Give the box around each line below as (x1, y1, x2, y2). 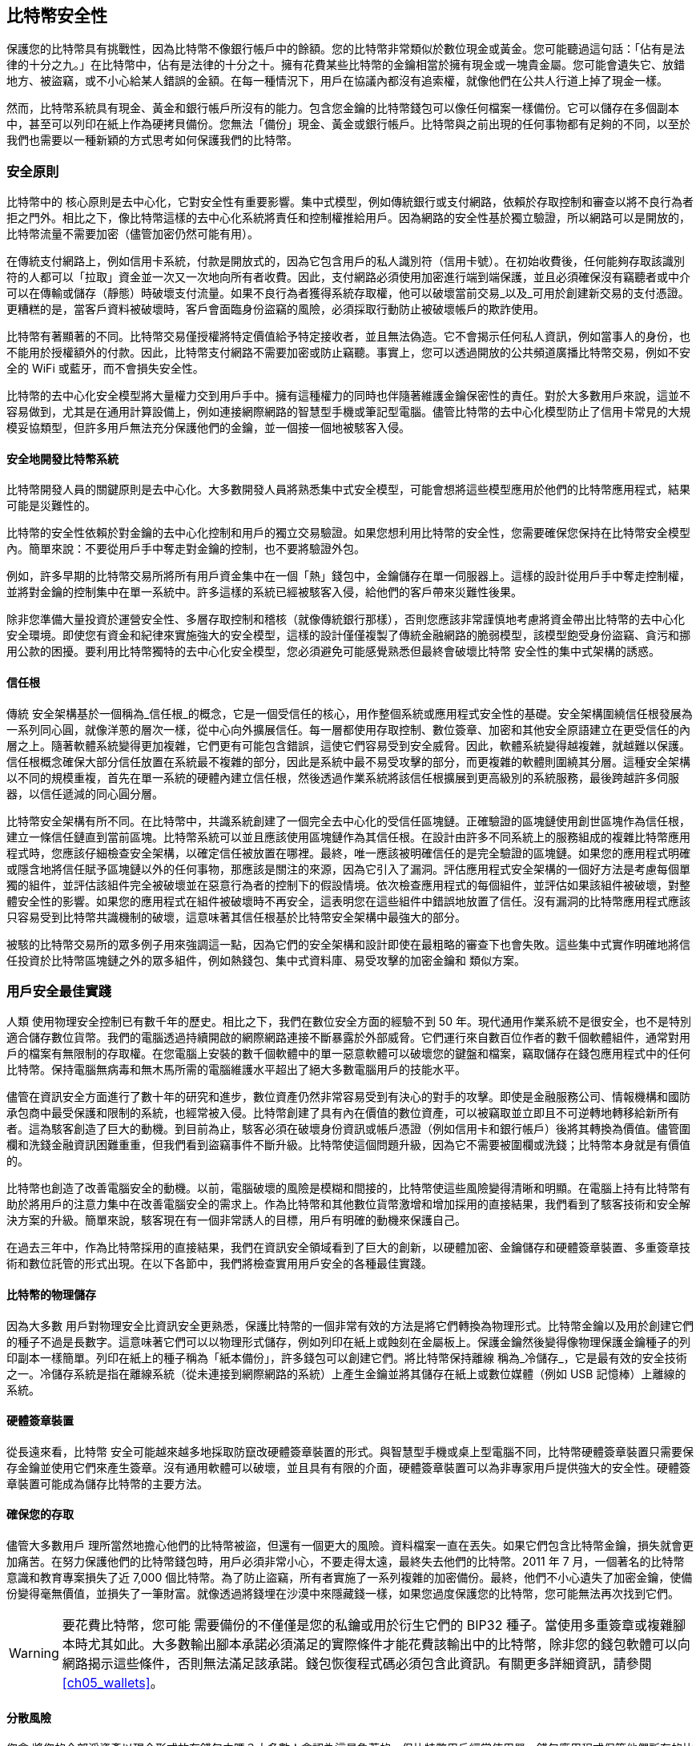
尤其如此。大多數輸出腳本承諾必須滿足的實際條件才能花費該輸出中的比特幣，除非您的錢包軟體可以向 (87, 1636, 690, 1653)
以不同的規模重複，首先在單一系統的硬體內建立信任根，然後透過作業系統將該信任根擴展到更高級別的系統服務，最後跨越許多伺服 (6, 770, 679, 784)
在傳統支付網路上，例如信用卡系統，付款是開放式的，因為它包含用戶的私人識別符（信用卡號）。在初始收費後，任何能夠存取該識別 (6, 254, 685, 268)
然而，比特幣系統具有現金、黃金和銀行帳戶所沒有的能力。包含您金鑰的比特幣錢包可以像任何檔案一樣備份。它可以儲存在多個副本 (6, 101, 679, 115)
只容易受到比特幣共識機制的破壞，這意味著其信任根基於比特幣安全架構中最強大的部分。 (6, 909, 466, 924)
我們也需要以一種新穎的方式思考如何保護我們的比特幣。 (6, 133, 298, 147)
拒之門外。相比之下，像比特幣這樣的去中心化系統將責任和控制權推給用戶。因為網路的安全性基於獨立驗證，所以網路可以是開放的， (6, 211, 690, 225)
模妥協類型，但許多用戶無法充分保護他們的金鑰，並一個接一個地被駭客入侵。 (6, 421, 410, 435)
